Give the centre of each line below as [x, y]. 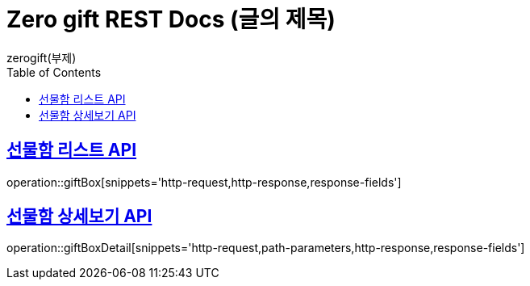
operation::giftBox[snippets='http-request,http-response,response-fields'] [204, 182]
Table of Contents [54, 72]
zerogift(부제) [42, 57]
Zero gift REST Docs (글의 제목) [171, 19]
